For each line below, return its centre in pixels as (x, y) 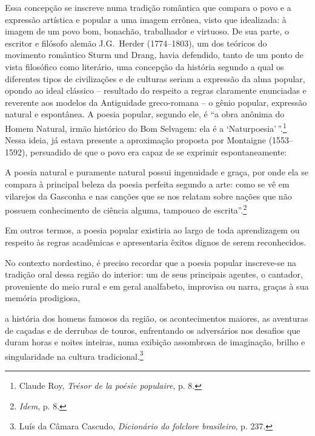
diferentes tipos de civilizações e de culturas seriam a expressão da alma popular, (155, 78)
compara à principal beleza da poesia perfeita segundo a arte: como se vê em (147, 184)
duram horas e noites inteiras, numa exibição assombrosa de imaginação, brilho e (155, 342)
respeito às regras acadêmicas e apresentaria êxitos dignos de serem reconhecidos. (156, 242)
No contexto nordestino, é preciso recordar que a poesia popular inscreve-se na (151, 262)
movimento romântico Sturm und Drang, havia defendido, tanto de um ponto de (154, 55)
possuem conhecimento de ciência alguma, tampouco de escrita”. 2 (126, 209)
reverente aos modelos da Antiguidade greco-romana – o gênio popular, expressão (156, 102)
